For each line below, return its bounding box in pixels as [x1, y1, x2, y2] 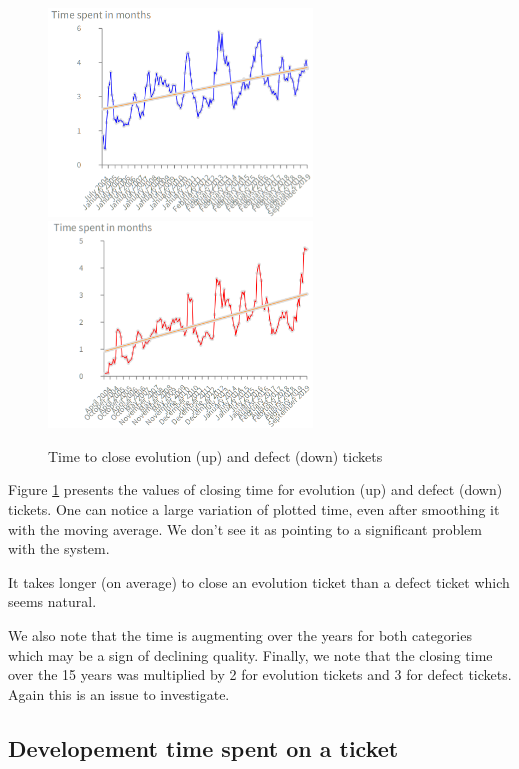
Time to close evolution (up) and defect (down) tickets [48, 445, 383, 466]
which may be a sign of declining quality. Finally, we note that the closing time [8, 644, 493, 665]
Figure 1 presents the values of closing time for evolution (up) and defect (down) [8, 479, 503, 500]
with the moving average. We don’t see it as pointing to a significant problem [8, 518, 482, 539]
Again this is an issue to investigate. [8, 683, 230, 704]
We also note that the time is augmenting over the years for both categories [8, 624, 472, 645]
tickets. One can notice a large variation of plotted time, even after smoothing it [8, 498, 500, 519]
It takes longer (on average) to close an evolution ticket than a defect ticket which [8, 571, 510, 592]
